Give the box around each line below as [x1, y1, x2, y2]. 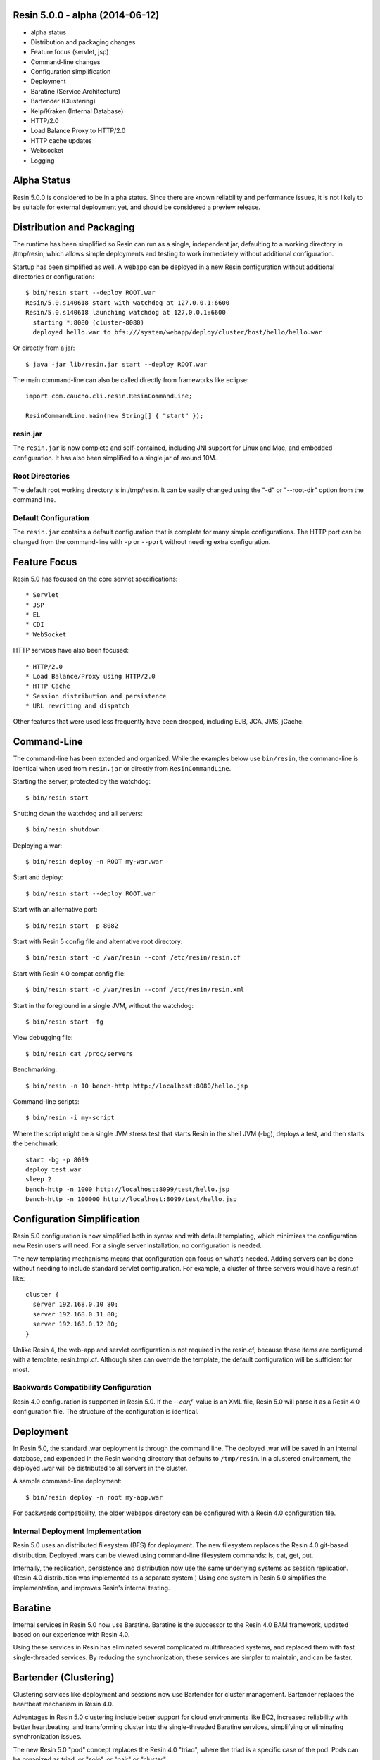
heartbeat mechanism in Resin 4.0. [13, 1700, 114, 1709]
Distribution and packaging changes [30, 37, 136, 46]
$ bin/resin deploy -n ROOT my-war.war [25, 857, 163, 866]
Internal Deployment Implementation [13, 1526, 141, 1536]
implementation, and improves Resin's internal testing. [13, 1583, 170, 1592]
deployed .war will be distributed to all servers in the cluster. [13, 1464, 188, 1472]
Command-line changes [30, 57, 101, 66]
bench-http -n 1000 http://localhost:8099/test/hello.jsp [25, 1185, 230, 1193]
